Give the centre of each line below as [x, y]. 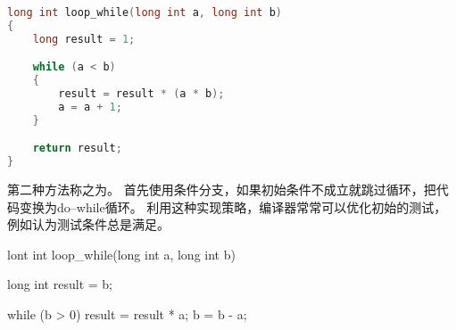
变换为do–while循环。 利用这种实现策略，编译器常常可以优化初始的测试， [233, 206]
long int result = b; [60, 284]
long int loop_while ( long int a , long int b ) [145, 12]
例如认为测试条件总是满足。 [88, 224]
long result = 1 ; [84, 39]
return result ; [77, 148]
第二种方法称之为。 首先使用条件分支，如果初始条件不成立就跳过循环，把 [222, 190]
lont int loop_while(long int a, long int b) [121, 254]
